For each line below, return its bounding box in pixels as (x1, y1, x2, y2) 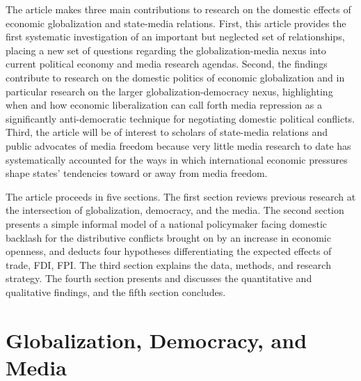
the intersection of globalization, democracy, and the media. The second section (6, 203, 344, 217)
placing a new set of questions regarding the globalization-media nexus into (6, 42, 326, 57)
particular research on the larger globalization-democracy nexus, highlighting (6, 84, 333, 98)
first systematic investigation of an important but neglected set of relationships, (6, 29, 345, 44)
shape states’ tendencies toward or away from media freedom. (6, 166, 268, 180)
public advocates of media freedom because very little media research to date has (6, 138, 351, 153)
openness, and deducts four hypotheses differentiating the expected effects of (6, 244, 332, 258)
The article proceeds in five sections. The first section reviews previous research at (6, 189, 356, 203)
